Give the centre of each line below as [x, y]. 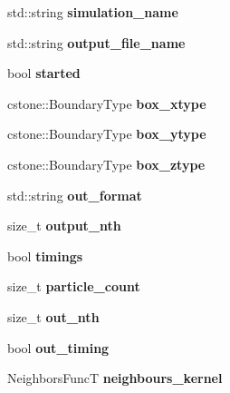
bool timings [45, 255]
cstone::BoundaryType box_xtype [107, 103]
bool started [44, 73]
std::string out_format [75, 195]
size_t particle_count [74, 286]
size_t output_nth [64, 226]
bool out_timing [58, 347]
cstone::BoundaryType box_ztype [106, 164]
